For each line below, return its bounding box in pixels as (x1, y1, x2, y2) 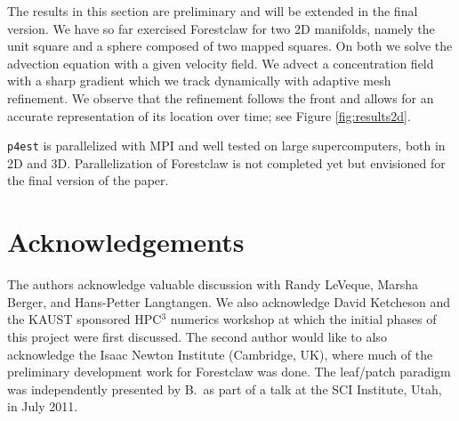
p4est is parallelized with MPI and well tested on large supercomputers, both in (7, 136, 446, 155)
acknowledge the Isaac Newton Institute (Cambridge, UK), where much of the (7, 344, 433, 363)
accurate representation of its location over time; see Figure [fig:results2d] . (7, 106, 411, 125)
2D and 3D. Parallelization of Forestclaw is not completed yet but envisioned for (7, 153, 446, 172)
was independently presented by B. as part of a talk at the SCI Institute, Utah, (7, 379, 442, 398)
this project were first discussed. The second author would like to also (7, 327, 387, 345)
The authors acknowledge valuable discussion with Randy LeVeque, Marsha (7, 275, 419, 294)
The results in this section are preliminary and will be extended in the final (7, 2, 418, 20)
